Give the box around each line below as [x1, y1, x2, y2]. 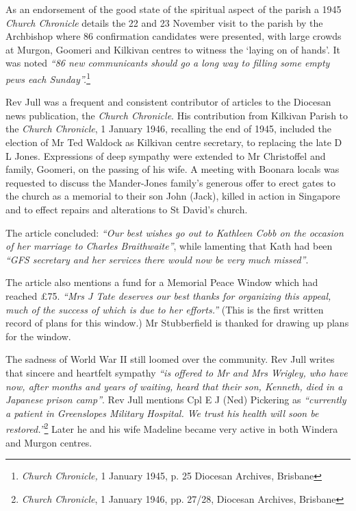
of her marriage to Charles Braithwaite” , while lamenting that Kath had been [5, 239, 333, 253]
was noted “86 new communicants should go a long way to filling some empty [5, 56, 330, 70]
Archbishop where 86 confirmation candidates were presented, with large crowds [5, 29, 342, 43]
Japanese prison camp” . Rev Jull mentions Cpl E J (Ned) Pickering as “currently [5, 392, 346, 407]
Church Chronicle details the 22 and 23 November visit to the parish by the [5, 15, 323, 29]
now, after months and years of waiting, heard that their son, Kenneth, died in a [5, 379, 343, 393]
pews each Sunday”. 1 [5, 69, 90, 86]
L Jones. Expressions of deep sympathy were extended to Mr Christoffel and [5, 148, 326, 163]
